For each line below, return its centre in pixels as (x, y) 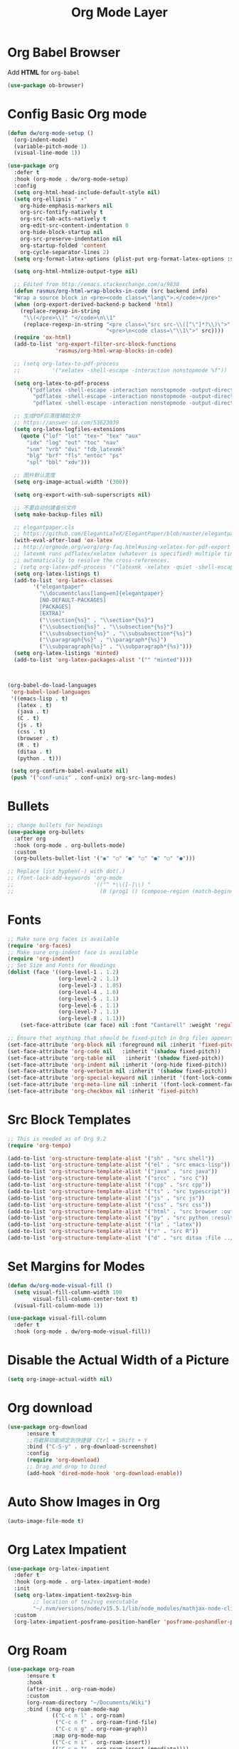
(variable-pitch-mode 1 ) (51, 146)
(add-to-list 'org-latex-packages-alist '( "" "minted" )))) (103, 660)
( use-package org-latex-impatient (59, 1568)
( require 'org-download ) (63, 1460)
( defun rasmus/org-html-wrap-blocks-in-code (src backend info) (111, 291)
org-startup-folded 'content (63, 245)
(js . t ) (30, 725)
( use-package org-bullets (46, 832)
